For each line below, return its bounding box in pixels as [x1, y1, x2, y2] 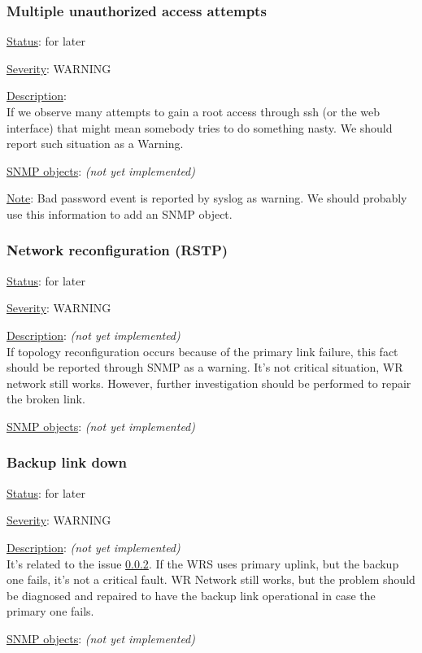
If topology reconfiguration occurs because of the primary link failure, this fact [7, 342, 398, 359]
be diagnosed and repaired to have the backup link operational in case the [7, 586, 376, 603]
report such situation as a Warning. [7, 135, 184, 152]
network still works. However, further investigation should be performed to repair [7, 374, 411, 391]
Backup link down [7, 452, 127, 472]
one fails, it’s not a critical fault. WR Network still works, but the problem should [7, 571, 415, 588]
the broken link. [7, 390, 85, 407]
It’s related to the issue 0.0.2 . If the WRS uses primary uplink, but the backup [7, 555, 399, 572]
